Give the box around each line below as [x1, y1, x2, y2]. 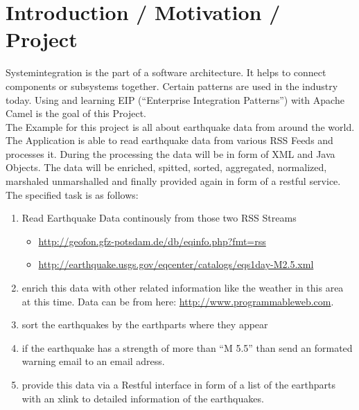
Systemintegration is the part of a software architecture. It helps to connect [6, 65, 326, 80]
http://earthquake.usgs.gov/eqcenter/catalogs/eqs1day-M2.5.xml [38, 257, 314, 271]
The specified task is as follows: [6, 187, 139, 202]
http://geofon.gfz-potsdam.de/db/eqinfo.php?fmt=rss [38, 233, 266, 248]
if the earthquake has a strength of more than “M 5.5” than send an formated [21, 340, 353, 355]
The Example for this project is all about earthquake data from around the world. [6, 119, 355, 134]
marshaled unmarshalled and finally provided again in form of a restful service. [6, 174, 341, 188]
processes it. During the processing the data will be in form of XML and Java [6, 146, 335, 161]
